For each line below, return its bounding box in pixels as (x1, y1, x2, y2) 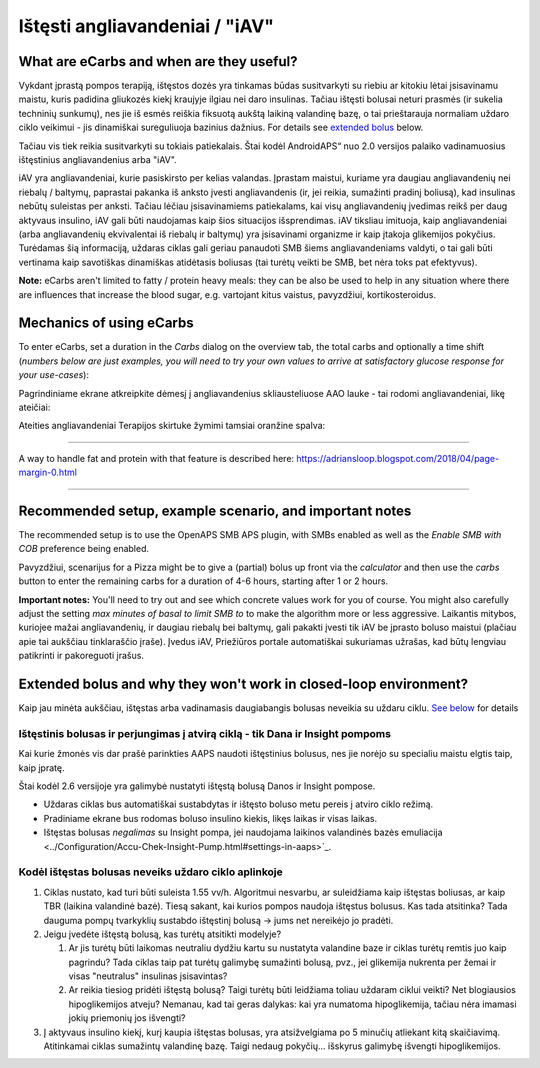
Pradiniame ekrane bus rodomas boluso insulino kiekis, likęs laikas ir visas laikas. (43, 812, 378, 824)
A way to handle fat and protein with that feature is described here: (18, 452, 295, 464)
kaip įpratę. (18, 761, 65, 774)
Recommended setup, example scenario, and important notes (18, 502, 412, 519)
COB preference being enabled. (18, 543, 150, 555)
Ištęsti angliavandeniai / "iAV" (18, 15, 275, 37)
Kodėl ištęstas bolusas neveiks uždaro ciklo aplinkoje (18, 865, 284, 879)
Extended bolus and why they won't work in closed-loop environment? (18, 676, 469, 693)
